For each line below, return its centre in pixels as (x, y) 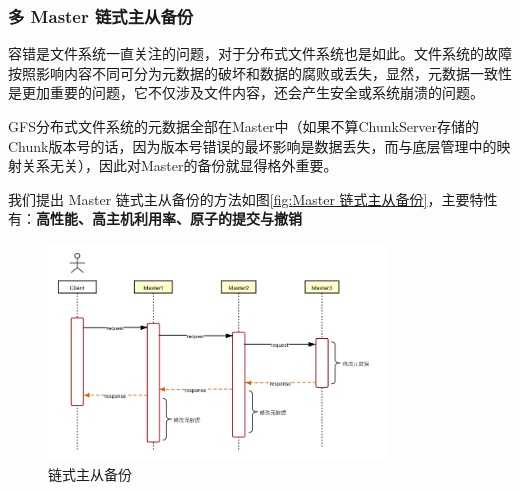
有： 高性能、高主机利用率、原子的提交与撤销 (155, 218)
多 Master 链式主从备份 (101, 15)
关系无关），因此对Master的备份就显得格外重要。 (179, 165)
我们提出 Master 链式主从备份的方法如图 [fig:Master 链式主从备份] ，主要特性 (253, 198)
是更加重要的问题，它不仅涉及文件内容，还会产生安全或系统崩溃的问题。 (246, 92)
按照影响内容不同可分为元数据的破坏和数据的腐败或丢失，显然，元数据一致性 (260, 72)
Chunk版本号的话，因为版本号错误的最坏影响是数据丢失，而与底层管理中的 (252, 145)
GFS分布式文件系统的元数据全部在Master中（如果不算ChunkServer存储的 (244, 126)
